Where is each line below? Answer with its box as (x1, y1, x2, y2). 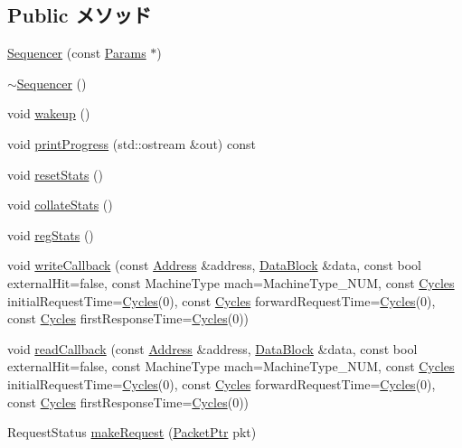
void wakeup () (7, 104, 90, 123)
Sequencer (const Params (7, 43, 146, 62)
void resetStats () (7, 164, 103, 183)
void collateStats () (7, 195, 113, 214)
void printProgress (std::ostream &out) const (7, 134, 256, 153)
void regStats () (7, 225, 94, 244)
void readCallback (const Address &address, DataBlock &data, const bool (7, 339, 418, 358)
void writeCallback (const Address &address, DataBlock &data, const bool (7, 256, 421, 275)
